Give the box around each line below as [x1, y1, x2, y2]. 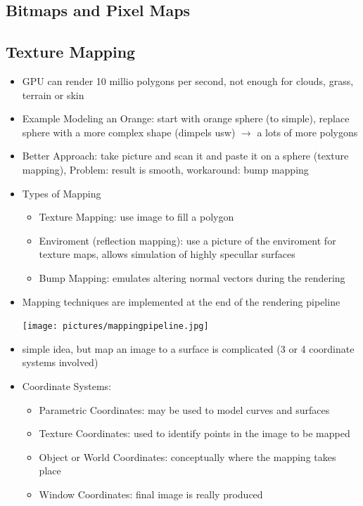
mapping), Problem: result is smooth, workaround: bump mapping [22, 162, 309, 176]
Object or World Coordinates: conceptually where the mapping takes [39, 449, 336, 464]
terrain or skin [22, 87, 84, 102]
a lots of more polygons [257, 124, 358, 139]
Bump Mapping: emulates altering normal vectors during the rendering [39, 270, 345, 285]
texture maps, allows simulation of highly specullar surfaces [39, 247, 295, 261]
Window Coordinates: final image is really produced [39, 486, 263, 501]
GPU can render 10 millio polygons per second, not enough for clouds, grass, [22, 73, 354, 88]
